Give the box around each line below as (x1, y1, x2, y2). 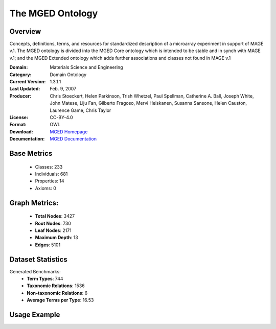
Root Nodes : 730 (35, 220, 72, 226)
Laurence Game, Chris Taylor (50, 107, 111, 113)
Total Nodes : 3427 (35, 213, 75, 219)
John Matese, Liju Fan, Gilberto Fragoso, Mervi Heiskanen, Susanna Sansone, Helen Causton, (50, 100, 247, 106)
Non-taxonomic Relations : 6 (27, 290, 88, 296)
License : (9, 114, 28, 120)
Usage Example (9, 310, 60, 319)
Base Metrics (9, 149, 53, 158)
